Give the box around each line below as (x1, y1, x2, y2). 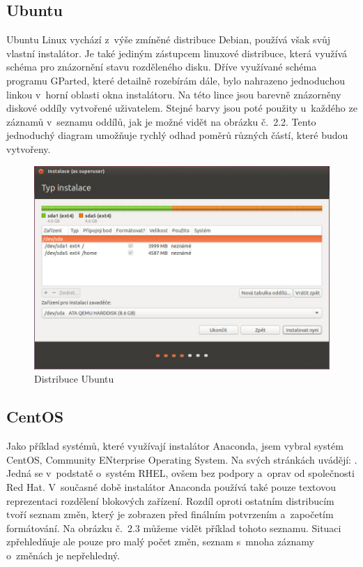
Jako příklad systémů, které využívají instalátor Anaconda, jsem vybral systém (6, 439, 343, 453)
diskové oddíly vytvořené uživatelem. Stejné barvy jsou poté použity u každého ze (6, 101, 357, 115)
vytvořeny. (6, 141, 51, 156)
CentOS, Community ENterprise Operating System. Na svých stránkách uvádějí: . (6, 452, 357, 466)
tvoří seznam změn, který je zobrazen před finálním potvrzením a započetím (6, 507, 334, 522)
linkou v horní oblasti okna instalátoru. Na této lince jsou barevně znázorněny (6, 87, 341, 101)
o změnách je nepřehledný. (6, 548, 120, 562)
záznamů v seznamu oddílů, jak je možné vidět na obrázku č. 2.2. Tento (6, 114, 316, 128)
